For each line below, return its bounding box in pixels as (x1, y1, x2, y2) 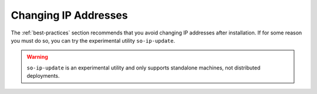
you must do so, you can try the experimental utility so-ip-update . (11, 37, 176, 44)
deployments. (26, 72, 60, 79)
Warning (26, 53, 48, 61)
